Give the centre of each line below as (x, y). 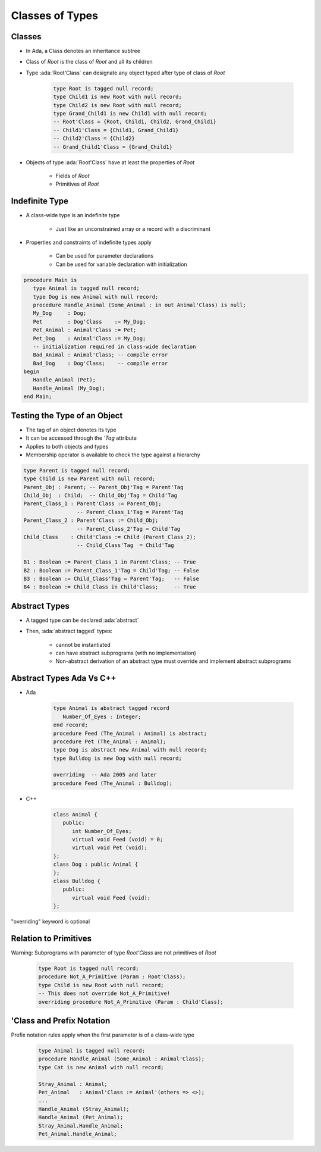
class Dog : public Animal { (96, 865)
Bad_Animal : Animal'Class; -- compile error (100, 355)
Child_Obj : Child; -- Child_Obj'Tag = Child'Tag (100, 496)
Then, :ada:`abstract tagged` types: (69, 631)
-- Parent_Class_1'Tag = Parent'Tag (130, 512)
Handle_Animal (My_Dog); (69, 388)
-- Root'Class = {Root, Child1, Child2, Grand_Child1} (135, 122)
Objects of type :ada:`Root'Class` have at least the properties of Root (110, 162)
